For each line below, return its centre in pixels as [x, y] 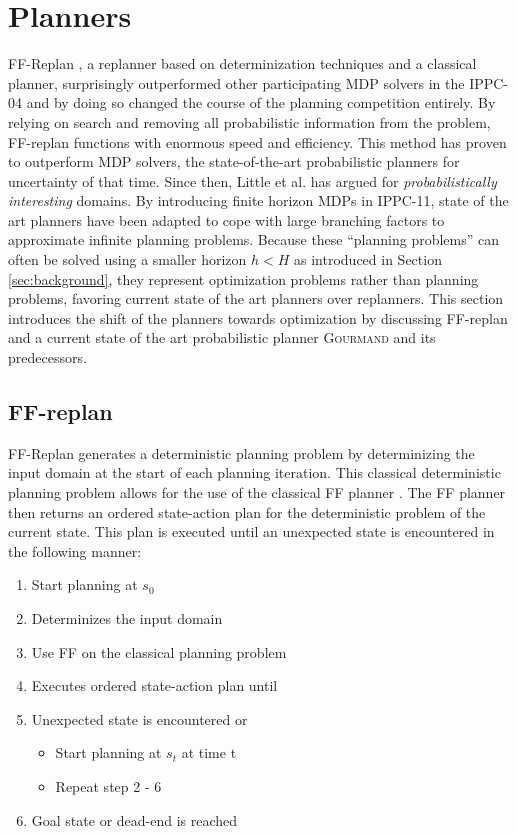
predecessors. [47, 357]
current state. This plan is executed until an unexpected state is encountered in [251, 531]
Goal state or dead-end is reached [134, 819]
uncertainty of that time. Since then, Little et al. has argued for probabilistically [252, 180]
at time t [209, 752]
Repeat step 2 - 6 [108, 785]
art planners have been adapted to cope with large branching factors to [226, 219]
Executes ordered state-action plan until [154, 685]
